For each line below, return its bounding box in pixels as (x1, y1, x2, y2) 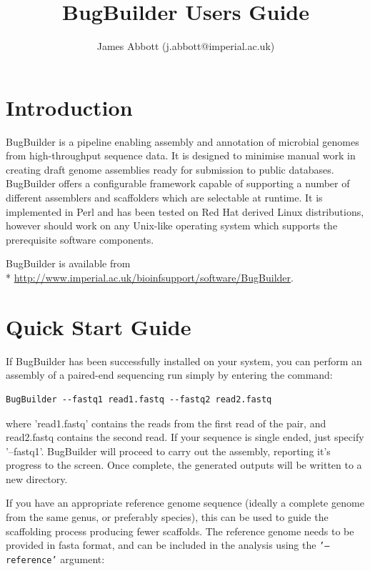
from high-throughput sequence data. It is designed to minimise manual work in (6, 148, 356, 163)
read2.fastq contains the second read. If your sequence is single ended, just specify (6, 430, 364, 445)
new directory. (6, 471, 68, 486)
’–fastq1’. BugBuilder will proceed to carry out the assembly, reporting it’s (6, 443, 331, 458)
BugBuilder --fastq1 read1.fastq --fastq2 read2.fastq (6, 394, 272, 404)
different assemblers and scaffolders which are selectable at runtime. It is (6, 190, 323, 205)
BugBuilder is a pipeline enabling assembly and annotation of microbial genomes (6, 134, 359, 149)
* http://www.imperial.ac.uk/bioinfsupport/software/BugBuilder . (6, 270, 294, 284)
